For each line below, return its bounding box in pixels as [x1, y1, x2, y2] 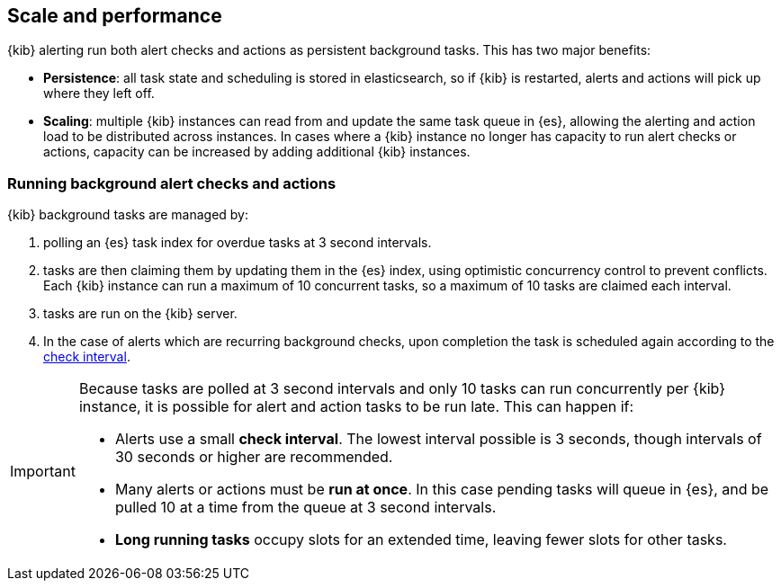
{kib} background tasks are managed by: [7, 207, 249, 223]
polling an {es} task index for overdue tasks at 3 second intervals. [43, 235, 432, 251]
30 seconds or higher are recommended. [114, 448, 393, 467]
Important [10, 462, 76, 481]
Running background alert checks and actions [7, 174, 337, 192]
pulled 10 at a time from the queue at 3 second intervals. [114, 498, 497, 517]
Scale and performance [7, 4, 222, 27]
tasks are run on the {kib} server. [43, 306, 238, 322]
